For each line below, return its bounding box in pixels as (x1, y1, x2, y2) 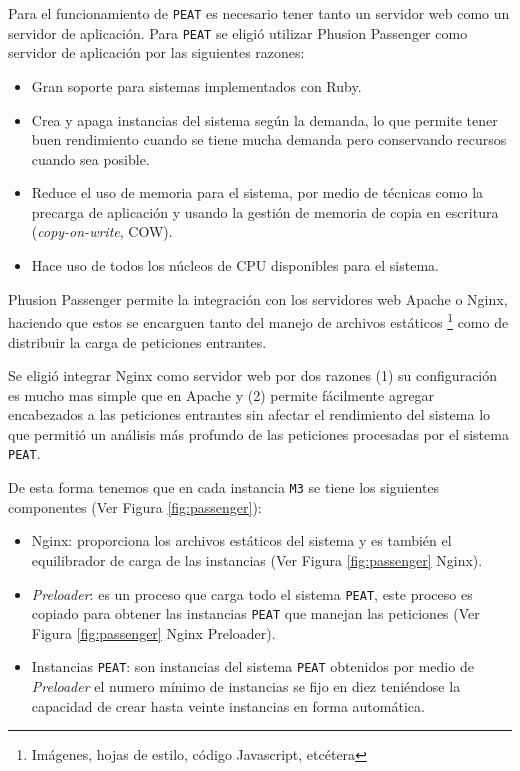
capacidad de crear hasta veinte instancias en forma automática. (31, 695, 425, 716)
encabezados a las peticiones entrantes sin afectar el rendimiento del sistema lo (8, 404, 491, 425)
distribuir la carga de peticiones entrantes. (8, 331, 267, 352)
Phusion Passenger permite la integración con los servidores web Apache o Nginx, (8, 288, 508, 309)
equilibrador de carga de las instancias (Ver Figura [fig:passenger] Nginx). (31, 549, 483, 570)
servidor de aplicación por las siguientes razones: (8, 42, 305, 63)
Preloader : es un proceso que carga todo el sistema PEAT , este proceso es (31, 583, 473, 604)
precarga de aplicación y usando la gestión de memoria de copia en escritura (31, 201, 499, 222)
